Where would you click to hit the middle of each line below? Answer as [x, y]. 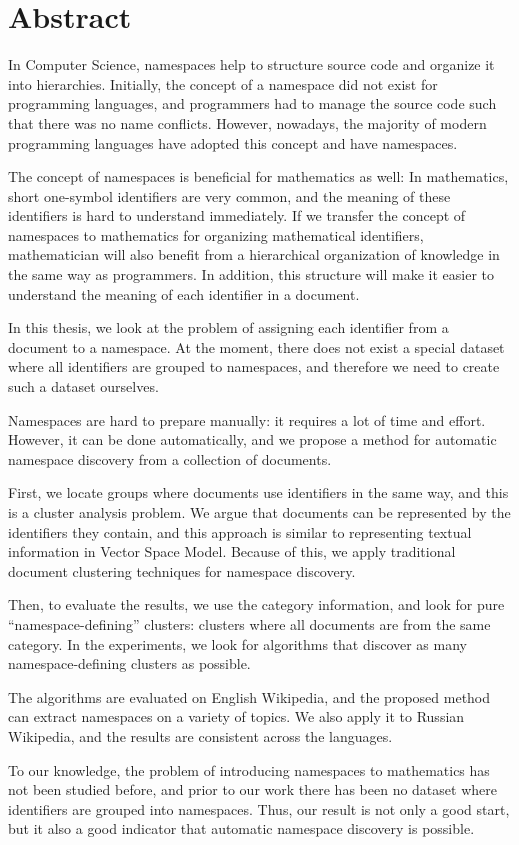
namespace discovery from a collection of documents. [170, 458]
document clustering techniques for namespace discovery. [182, 570]
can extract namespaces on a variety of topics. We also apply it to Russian [236, 716]
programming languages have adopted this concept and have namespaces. [233, 142]
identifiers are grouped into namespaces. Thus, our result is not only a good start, [259, 808]
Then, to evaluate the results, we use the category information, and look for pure [256, 604]
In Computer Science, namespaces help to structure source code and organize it [251, 64]
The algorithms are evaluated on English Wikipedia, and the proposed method [249, 696]
